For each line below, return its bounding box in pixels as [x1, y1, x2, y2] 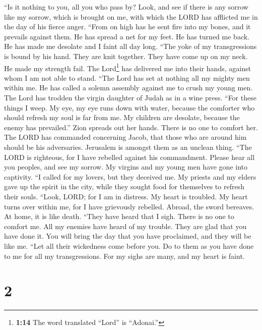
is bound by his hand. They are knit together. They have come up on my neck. [4, 50, 248, 61]
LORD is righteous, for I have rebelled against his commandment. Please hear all [4, 151, 255, 162]
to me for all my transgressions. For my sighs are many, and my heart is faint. [4, 250, 245, 261]
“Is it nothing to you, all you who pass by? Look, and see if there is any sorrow [4, 2, 248, 12]
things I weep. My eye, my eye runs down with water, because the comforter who [4, 102, 255, 113]
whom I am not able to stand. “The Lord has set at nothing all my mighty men [4, 72, 250, 83]
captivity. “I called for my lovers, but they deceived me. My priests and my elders [4, 171, 256, 182]
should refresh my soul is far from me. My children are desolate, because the [4, 112, 240, 123]
